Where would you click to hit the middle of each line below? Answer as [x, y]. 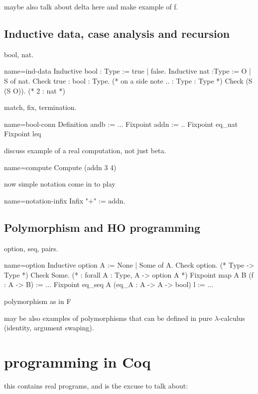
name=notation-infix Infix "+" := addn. [65, 200]
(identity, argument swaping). [49, 328]
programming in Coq [77, 361]
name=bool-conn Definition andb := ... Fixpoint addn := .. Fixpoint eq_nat [121, 124]
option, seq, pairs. [31, 248]
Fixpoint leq [23, 134]
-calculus [232, 318]
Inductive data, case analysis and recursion [117, 33]
